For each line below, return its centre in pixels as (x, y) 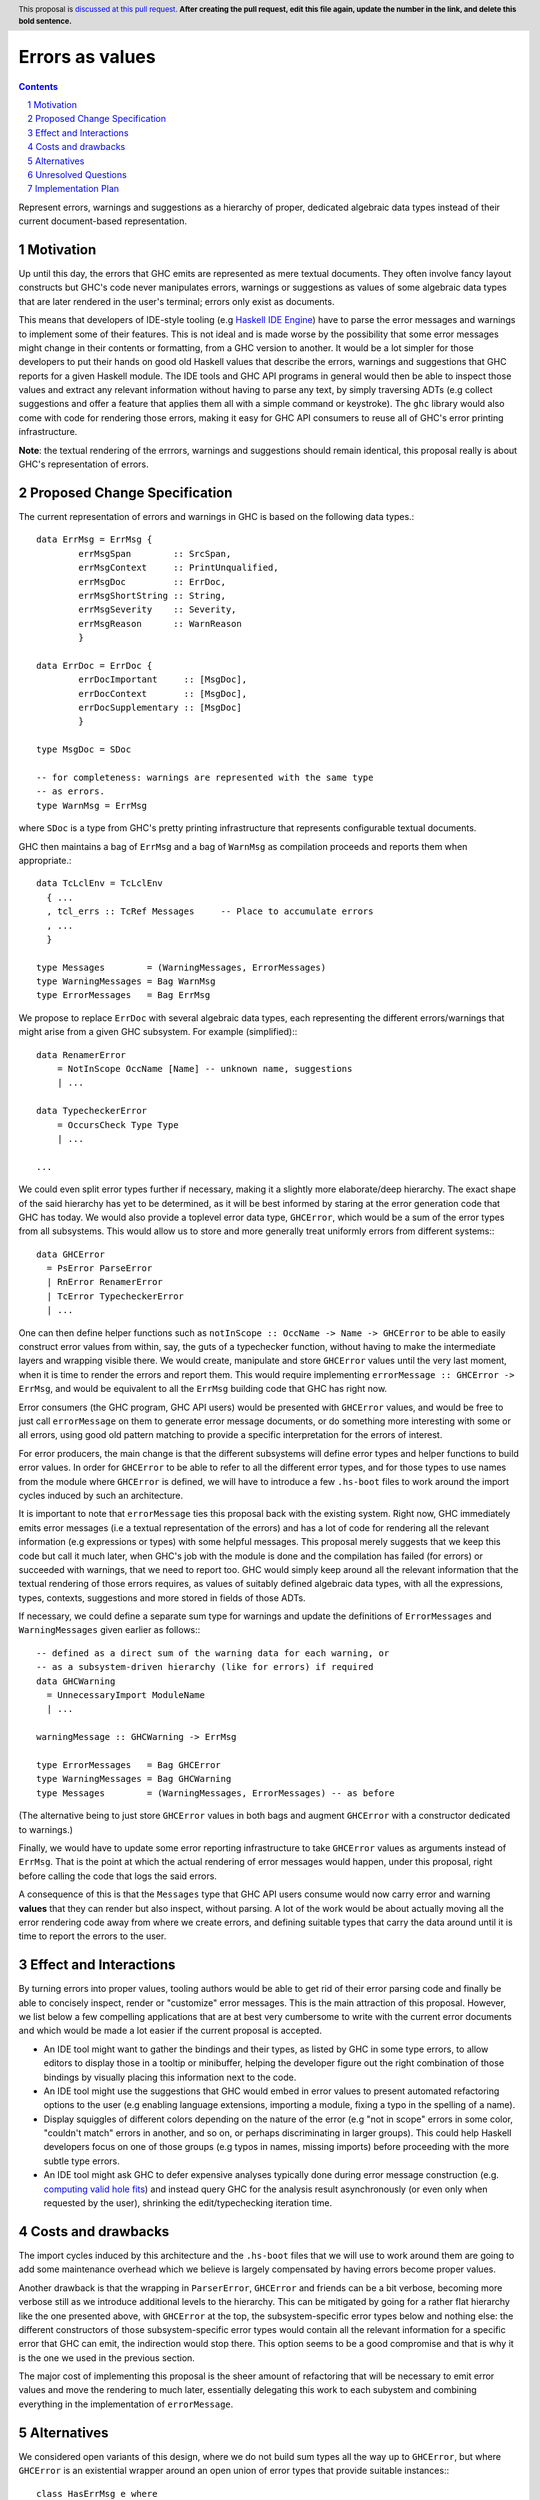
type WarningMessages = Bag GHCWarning (134, 1779)
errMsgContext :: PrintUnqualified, (178, 568)
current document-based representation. (103, 221)
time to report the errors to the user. (92, 1936)
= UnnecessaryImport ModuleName (125, 1695)
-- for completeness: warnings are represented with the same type (205, 777)
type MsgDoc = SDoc (84, 749)
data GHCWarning (76, 1681)
